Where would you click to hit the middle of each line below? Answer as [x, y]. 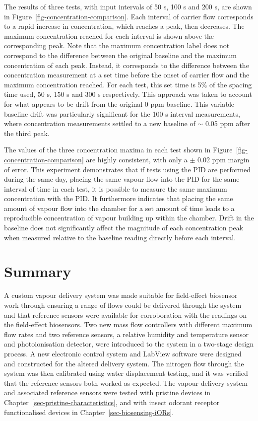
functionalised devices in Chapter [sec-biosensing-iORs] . [89, 412]
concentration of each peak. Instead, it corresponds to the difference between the [127, 65]
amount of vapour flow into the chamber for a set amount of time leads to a [119, 208]
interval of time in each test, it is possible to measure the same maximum [116, 188]
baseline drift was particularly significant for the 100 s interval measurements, [122, 113]
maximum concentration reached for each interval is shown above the [109, 35]
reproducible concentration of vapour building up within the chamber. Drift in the [129, 218]
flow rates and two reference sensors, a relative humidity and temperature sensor [127, 334]
